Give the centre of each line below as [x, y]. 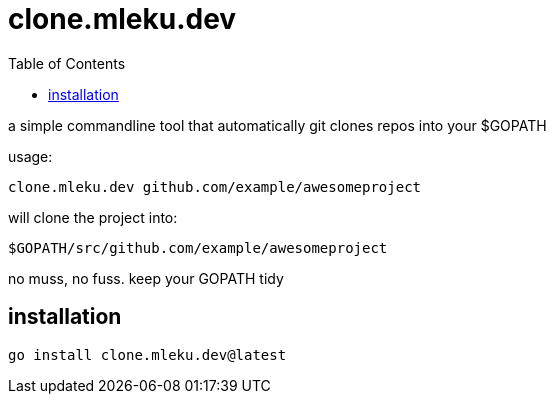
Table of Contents [67, 63]
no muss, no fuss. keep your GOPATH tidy [146, 278]
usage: [30, 156]
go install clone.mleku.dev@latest [147, 354]
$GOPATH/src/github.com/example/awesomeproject [198, 247]
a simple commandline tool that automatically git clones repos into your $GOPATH [277, 125]
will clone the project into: [93, 217]
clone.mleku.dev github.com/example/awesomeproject [215, 186]
